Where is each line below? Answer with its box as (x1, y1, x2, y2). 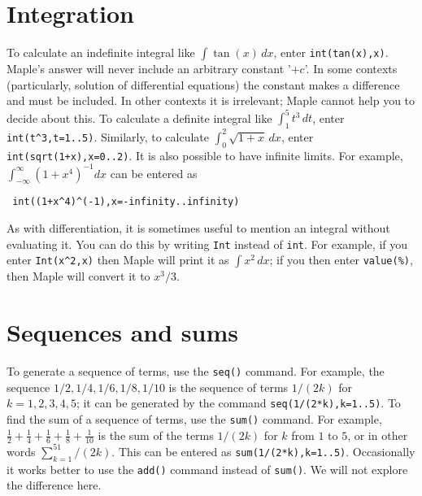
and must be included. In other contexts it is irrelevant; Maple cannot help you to (7, 92, 415, 109)
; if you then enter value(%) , (269, 251, 413, 268)
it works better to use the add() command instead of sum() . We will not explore (7, 460, 408, 477)
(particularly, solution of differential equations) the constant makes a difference (7, 76, 400, 93)
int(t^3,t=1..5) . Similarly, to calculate (7, 128, 210, 145)
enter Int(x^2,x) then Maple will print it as (7, 251, 229, 268)
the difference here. (7, 476, 102, 494)
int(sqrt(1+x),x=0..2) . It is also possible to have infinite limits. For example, (7, 146, 403, 163)
